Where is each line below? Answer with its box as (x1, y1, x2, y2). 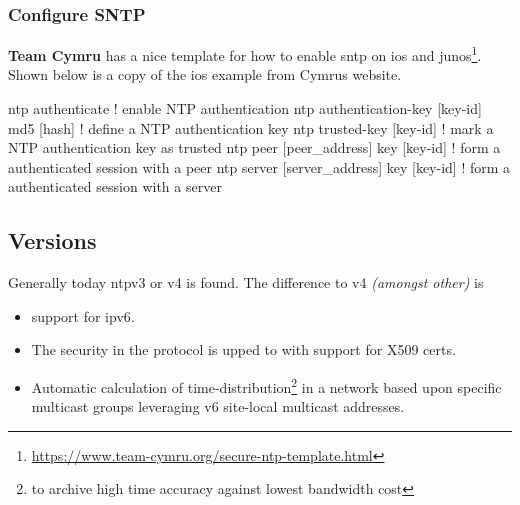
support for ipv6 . (31, 305, 135, 326)
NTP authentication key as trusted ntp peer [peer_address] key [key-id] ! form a (8, 137, 501, 158)
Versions (8, 225, 97, 256)
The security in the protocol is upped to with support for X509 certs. (31, 339, 456, 360)
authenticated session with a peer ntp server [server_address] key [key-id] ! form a (8, 156, 511, 177)
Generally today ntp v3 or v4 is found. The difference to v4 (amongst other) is (8, 272, 484, 293)
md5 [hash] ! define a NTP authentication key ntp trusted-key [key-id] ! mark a (8, 117, 494, 138)
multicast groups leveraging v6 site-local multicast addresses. (31, 396, 405, 417)
